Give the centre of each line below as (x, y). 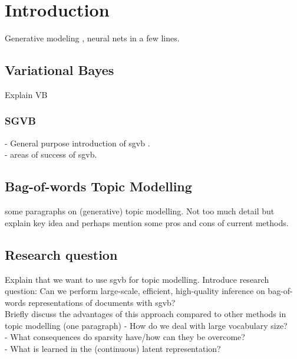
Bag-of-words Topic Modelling (98, 186)
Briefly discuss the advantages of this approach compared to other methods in (146, 314)
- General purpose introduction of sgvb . (77, 143)
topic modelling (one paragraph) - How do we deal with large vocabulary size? (146, 325)
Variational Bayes (60, 70)
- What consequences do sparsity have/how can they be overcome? (125, 337)
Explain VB (26, 94)
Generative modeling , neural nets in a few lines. (92, 38)
